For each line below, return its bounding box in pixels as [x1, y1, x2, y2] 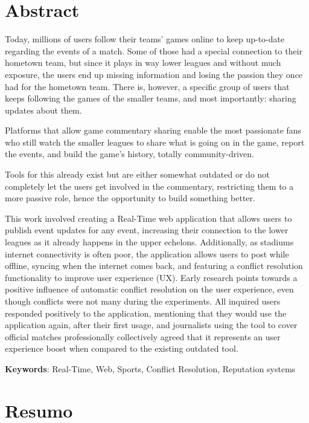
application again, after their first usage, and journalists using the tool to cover [5, 318, 298, 331]
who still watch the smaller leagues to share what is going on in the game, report [5, 135, 305, 148]
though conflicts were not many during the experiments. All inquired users [5, 295, 281, 307]
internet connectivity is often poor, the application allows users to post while [5, 247, 289, 260]
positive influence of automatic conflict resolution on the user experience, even [5, 283, 294, 295]
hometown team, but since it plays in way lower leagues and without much [5, 56, 281, 69]
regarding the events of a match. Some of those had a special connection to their [5, 44, 303, 57]
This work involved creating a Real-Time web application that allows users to [5, 211, 292, 224]
